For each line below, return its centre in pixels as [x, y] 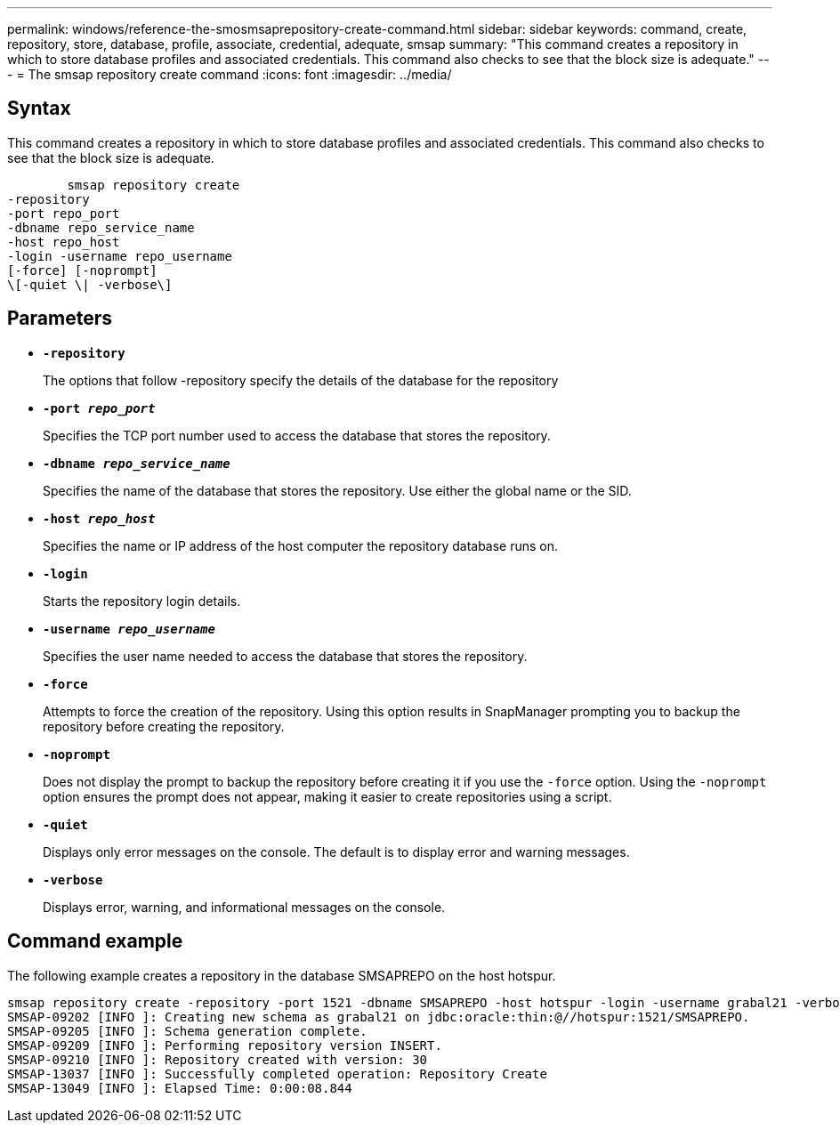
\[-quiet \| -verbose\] [90, 284]
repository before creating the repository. [164, 726]
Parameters [60, 319]
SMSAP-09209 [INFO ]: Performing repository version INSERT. [225, 1045]
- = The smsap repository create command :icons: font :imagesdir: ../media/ [230, 74]
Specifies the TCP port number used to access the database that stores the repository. [297, 435]
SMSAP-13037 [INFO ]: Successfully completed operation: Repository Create [277, 1073]
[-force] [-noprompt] [82, 270]
